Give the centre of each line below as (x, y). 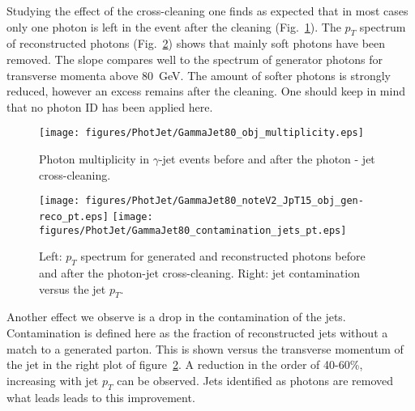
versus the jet (73, 288)
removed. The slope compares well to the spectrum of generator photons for (195, 59)
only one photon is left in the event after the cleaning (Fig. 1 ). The (174, 26)
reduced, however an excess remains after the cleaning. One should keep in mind (206, 91)
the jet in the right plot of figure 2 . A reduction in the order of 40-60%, (185, 364)
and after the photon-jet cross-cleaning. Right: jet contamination (199, 272)
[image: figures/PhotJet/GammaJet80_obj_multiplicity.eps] (201, 133)
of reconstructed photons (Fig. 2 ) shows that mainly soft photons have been (196, 43)
